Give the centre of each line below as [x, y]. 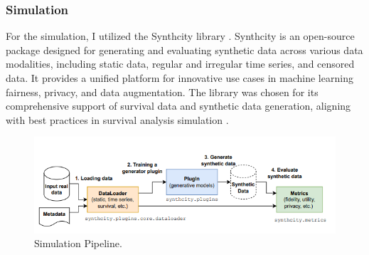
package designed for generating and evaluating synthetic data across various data [184, 50]
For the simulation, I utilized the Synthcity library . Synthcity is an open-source [180, 36]
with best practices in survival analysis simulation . [117, 119]
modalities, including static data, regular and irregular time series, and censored [180, 64]
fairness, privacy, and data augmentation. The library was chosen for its [162, 92]
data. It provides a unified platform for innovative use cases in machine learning [180, 78]
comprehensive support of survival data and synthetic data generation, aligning [178, 106]
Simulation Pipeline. [78, 243]
